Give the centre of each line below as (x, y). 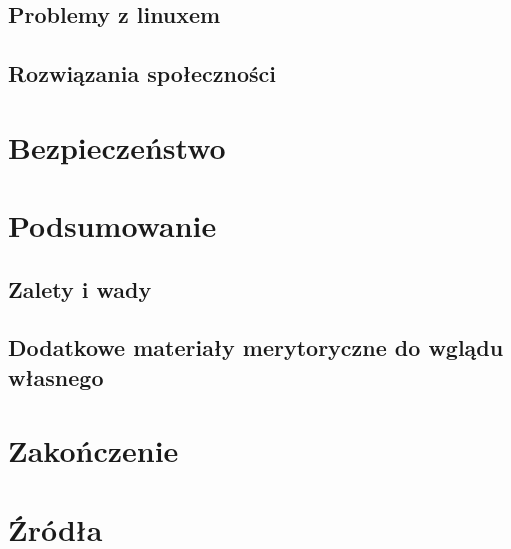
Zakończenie (93, 450)
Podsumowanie (112, 225)
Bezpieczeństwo (117, 146)
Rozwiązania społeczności (142, 73)
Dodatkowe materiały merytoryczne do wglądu (256, 347)
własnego (56, 376)
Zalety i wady (80, 288)
